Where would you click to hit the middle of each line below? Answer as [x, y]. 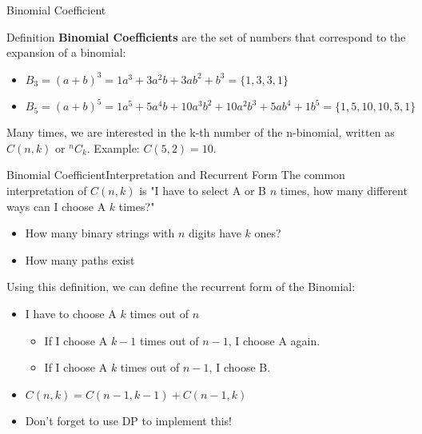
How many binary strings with [100, 233]
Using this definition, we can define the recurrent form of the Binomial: [181, 287]
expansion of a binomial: [66, 52]
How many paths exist [80, 259]
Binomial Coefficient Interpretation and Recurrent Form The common [176, 175]
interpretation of [47, 191]
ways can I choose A [56, 206]
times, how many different [344, 191]
